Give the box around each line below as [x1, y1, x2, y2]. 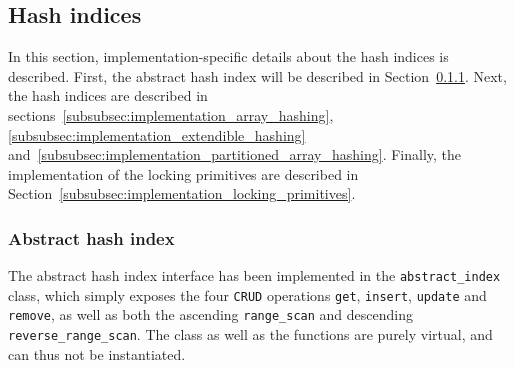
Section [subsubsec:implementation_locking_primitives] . [8, 183, 356, 204]
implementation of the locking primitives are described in [8, 163, 359, 184]
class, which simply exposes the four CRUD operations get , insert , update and [8, 284, 487, 305]
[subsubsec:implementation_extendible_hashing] [8, 124, 306, 145]
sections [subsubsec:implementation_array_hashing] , [8, 104, 334, 125]
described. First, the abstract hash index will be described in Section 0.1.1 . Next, [8, 65, 507, 86]
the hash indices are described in [8, 85, 208, 106]
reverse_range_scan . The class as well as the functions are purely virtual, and [8, 324, 493, 345]
